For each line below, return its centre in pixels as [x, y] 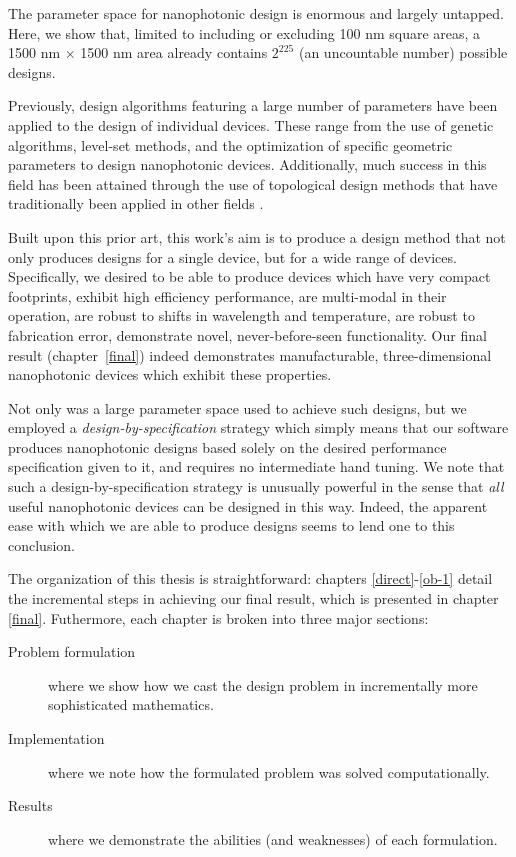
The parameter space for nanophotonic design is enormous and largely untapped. [256, 13]
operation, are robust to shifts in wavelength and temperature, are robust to [241, 315]
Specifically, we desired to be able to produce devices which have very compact [249, 276]
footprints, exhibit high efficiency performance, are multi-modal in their [227, 295]
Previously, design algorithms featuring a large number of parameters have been [253, 105]
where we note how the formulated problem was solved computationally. [269, 771]
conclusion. [41, 544]
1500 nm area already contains [174, 52]
